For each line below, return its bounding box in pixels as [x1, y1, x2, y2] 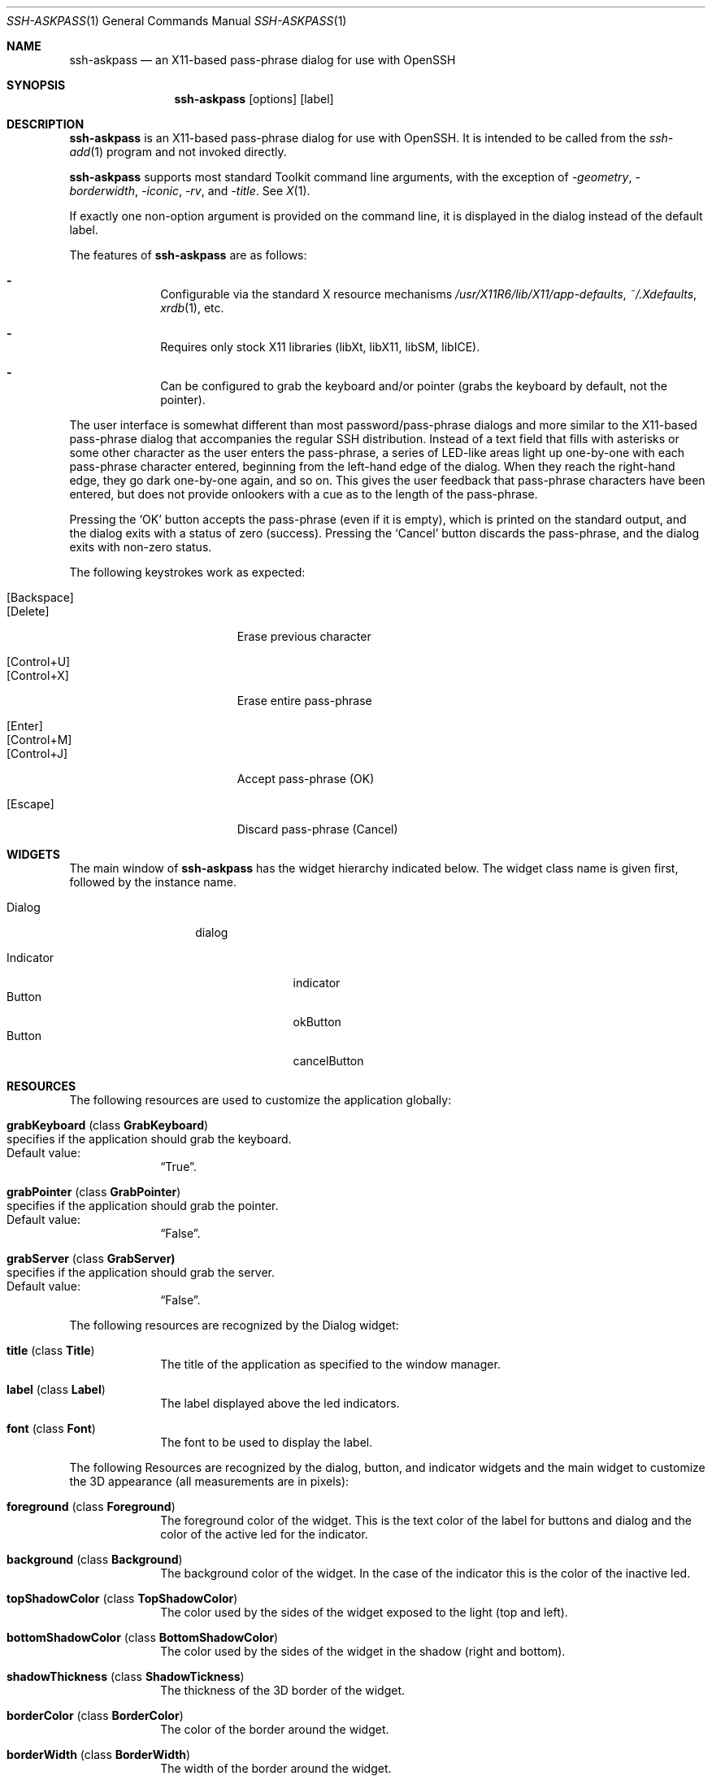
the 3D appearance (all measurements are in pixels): [69, 1474, 349, 1488]
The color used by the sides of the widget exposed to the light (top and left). [160, 1605, 568, 1619]
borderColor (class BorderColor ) [7, 1709, 184, 1722]
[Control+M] [7, 733, 72, 747]
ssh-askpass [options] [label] [174, 92, 334, 106]
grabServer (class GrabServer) [7, 1251, 176, 1265]
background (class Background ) [7, 1552, 183, 1566]
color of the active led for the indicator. [160, 1527, 368, 1541]
